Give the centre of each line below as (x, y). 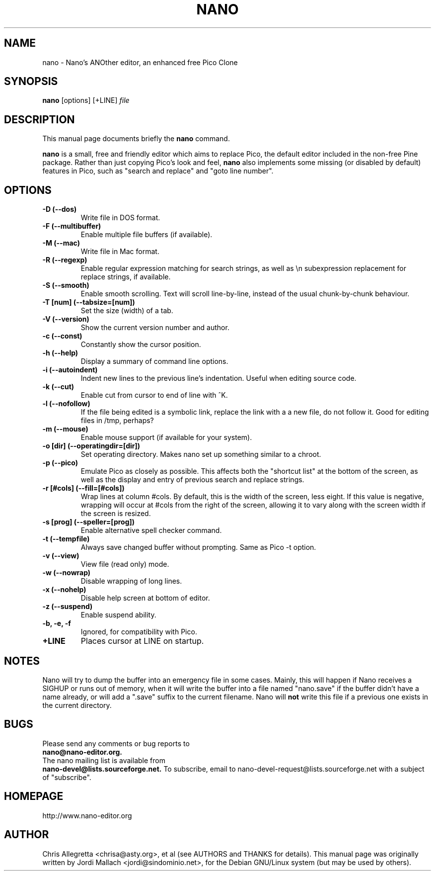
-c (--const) (62, 336)
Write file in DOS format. (120, 218)
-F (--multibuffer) (72, 226)
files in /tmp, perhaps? (117, 421)
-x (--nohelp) (64, 590)
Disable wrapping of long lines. (131, 581)
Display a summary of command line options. (154, 361)
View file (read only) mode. (125, 564)
